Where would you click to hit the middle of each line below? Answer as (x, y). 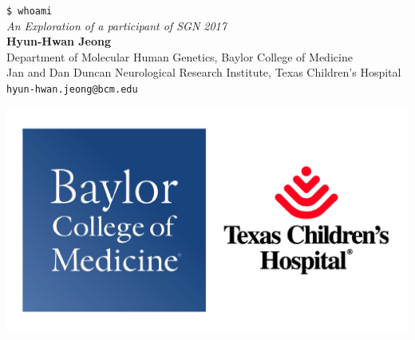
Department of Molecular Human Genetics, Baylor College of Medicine (180, 56)
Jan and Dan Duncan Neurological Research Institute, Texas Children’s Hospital (204, 72)
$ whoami (30, 11)
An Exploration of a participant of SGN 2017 (117, 25)
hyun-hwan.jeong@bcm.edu (72, 90)
